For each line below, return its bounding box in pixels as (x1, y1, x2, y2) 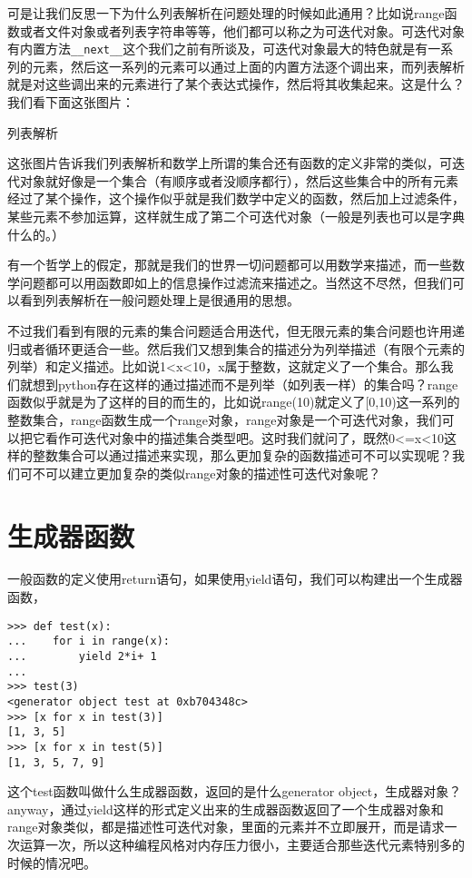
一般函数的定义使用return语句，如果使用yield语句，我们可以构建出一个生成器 (7, 569, 463, 588)
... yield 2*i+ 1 (7, 649, 157, 663)
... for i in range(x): (7, 635, 170, 648)
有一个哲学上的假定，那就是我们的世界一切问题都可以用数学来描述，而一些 (7, 255, 452, 274)
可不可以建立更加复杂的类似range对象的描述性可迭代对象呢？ (19, 463, 381, 482)
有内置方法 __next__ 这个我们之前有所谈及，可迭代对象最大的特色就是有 (7, 39, 428, 58)
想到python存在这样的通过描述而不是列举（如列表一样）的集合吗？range (32, 374, 458, 393)
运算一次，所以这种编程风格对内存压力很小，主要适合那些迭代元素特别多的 (19, 834, 465, 853)
